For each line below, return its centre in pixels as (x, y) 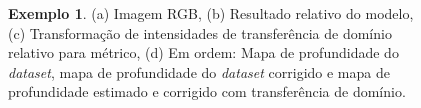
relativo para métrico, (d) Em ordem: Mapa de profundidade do (203, 52)
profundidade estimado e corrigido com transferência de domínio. (207, 91)
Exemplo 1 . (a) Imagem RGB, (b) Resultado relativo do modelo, (211, 13)
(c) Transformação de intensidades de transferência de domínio (200, 32)
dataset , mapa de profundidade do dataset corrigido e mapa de (199, 71)
